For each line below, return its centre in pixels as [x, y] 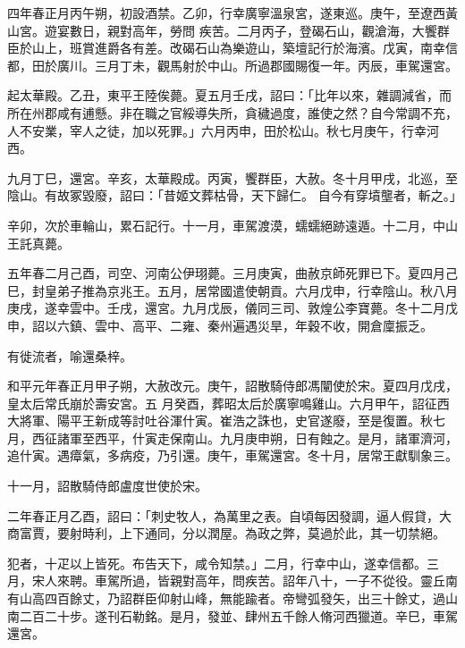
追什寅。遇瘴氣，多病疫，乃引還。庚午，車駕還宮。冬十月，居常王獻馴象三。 [232, 455]
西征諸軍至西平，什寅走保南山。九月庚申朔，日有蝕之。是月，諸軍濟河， [245, 438]
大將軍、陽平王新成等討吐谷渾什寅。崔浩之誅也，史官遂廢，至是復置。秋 [220, 421]
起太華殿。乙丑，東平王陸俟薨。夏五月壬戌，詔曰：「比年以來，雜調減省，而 [229, 95]
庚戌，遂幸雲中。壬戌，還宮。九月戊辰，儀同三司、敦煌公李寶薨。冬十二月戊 [232, 308]
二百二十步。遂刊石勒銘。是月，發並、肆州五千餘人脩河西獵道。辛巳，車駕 [238, 615]
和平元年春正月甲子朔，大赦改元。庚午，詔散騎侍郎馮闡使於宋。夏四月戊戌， [232, 386]
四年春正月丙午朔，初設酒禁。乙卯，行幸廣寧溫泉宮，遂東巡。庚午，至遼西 [226, 13]
